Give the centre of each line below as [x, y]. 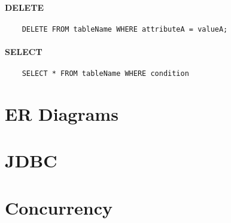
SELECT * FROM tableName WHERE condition [105, 74]
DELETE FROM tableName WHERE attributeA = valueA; [125, 29]
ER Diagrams [62, 114]
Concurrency [59, 207]
